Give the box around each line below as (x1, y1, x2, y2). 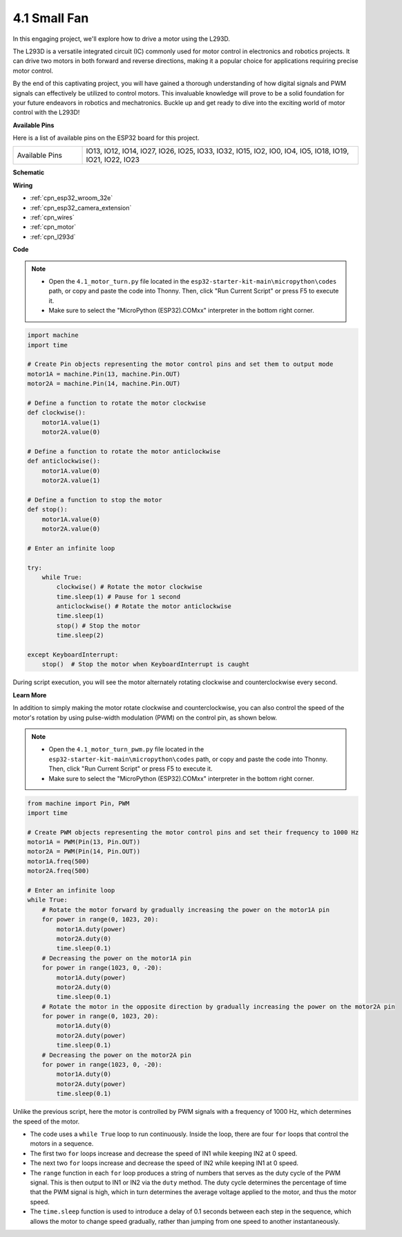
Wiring (12, 181, 33, 190)
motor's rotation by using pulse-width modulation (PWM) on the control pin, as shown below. (12, 713, 278, 722)
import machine (27, 331, 79, 339)
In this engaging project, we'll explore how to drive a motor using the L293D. (12, 35, 231, 43)
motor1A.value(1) (41, 419, 101, 426)
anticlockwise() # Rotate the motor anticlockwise (56, 603, 231, 610)
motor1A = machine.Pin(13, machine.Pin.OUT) (27, 370, 181, 378)
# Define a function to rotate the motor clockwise (27, 398, 207, 407)
